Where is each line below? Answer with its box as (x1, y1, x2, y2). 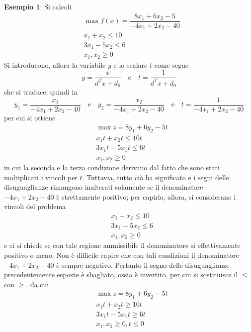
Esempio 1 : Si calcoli (4, 1, 72, 11)
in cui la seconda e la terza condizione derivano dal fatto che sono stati (4, 162, 220, 173)
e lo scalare (113, 59, 148, 70)
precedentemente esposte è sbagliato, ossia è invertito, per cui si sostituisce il (4, 269, 238, 280)
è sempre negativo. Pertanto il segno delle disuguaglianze (56, 259, 230, 270)
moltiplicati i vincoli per (4, 172, 78, 182)
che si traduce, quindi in (4, 87, 78, 97)
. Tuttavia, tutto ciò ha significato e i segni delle (82, 172, 229, 182)
